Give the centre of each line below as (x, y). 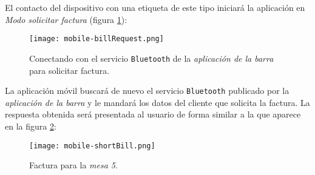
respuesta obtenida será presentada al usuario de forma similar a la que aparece (153, 114)
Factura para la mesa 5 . (73, 165)
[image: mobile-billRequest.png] (97, 39)
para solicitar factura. (69, 70)
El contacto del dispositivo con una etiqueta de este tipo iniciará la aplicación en (155, 7)
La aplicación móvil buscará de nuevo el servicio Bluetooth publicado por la (147, 91)
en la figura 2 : (31, 126)
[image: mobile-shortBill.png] (92, 146)
